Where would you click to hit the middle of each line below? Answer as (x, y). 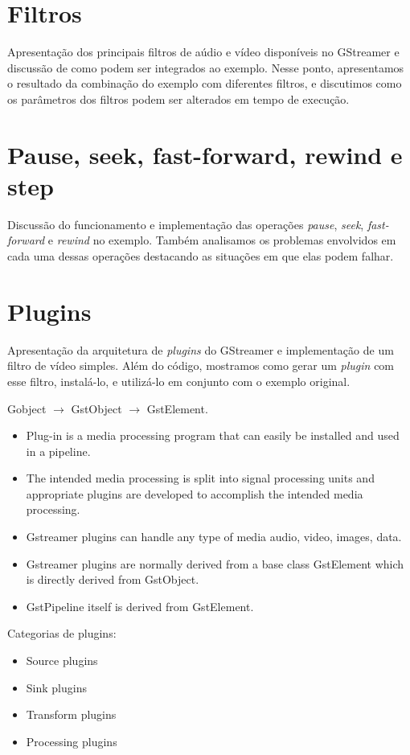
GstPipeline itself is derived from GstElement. (140, 606)
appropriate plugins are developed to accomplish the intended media (195, 493)
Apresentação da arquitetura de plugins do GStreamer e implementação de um (201, 349)
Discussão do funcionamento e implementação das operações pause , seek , (186, 224)
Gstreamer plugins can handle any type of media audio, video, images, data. (214, 537)
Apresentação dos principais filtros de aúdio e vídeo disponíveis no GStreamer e (203, 52)
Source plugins (62, 661)
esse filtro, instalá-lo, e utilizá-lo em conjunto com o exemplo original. (179, 381)
